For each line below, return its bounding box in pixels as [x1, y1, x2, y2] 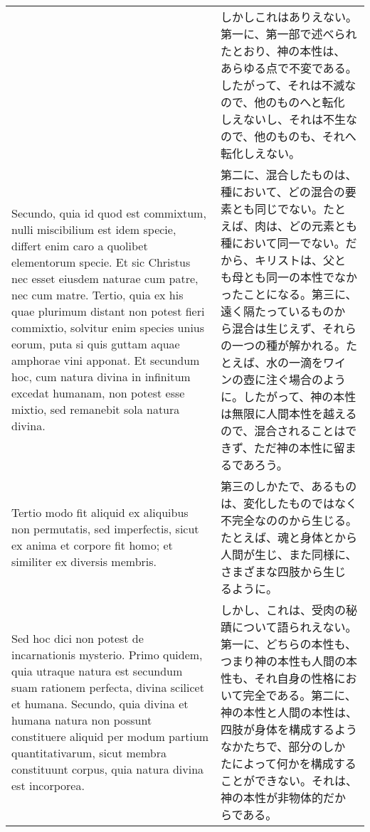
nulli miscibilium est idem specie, [11, 221, 176, 238]
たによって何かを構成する [220, 755, 356, 772]
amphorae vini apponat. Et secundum [11, 352, 200, 368]
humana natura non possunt [11, 712, 152, 728]
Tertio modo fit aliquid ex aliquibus [11, 504, 189, 521]
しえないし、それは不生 [220, 111, 346, 127]
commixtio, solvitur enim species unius [11, 319, 205, 336]
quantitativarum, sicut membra [11, 745, 166, 761]
